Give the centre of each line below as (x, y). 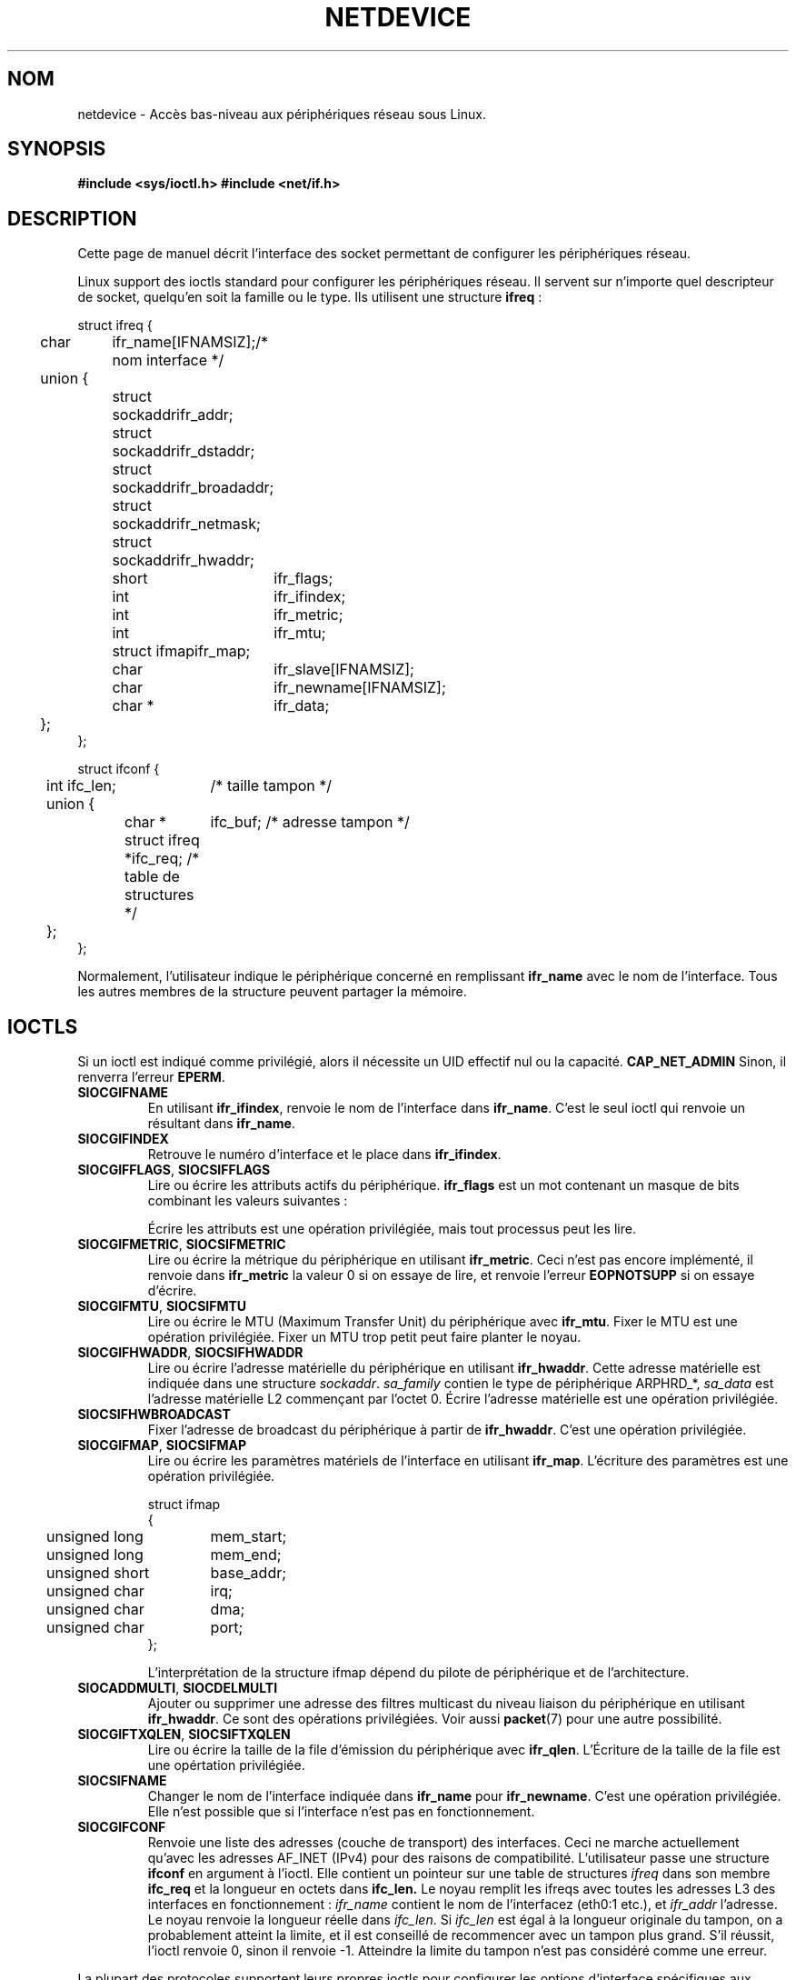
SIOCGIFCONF (122, 1827)
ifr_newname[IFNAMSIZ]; (360, 688)
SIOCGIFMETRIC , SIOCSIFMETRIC (182, 1245)
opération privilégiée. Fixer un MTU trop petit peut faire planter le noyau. (364, 1337)
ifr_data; (302, 706)
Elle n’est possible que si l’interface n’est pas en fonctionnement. (341, 1812)
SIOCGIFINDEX (123, 1139)
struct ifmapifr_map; (181, 651)
